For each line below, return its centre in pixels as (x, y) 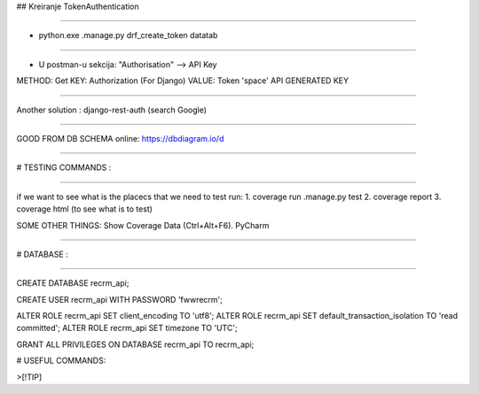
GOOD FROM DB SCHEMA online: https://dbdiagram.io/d (120, 138)
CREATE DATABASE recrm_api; (73, 283)
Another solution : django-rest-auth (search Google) (112, 110)
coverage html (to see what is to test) (84, 209)
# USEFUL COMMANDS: (61, 361)
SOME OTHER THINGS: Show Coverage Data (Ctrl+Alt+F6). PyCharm (143, 225)
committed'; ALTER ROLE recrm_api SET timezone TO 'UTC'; (127, 328)
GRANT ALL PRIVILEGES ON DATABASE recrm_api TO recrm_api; (135, 344)
